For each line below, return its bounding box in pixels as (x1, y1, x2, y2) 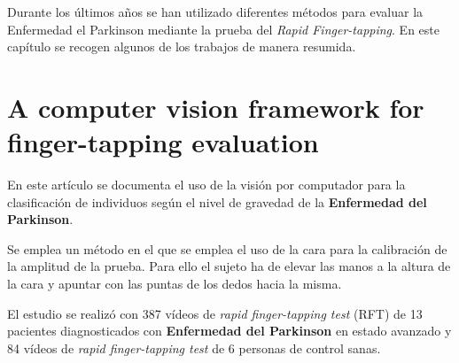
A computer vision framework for (7, 89, 424, 125)
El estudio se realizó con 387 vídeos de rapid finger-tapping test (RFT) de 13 (7, 304, 423, 322)
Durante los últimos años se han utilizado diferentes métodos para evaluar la (7, 3, 424, 20)
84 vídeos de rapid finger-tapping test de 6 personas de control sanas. (7, 338, 381, 357)
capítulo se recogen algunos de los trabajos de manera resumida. (7, 37, 356, 56)
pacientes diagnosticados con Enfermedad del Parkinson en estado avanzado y (7, 321, 452, 340)
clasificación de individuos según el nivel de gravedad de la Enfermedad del (7, 192, 427, 211)
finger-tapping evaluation (7, 124, 319, 160)
